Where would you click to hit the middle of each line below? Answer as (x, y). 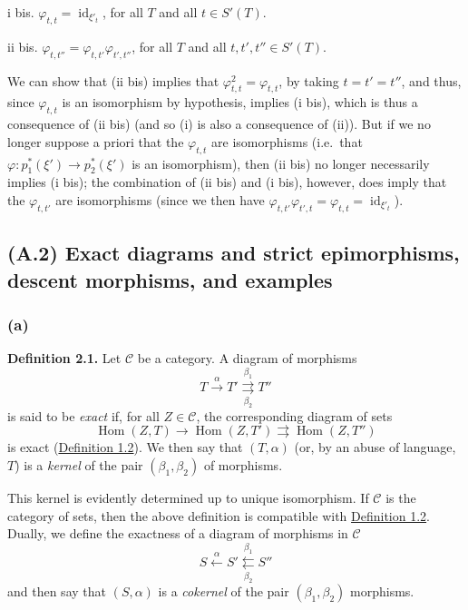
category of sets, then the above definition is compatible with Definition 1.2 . (219, 515)
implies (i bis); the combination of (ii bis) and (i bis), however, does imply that (227, 182)
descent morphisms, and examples (170, 279)
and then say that (57, 590)
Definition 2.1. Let (64, 358)
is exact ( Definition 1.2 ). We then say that (125, 447)
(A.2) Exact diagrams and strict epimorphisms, (234, 253)
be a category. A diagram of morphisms (247, 358)
